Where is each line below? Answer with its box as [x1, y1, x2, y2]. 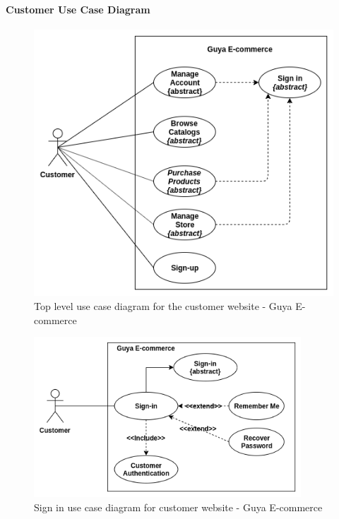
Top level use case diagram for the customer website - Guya [34, 298, 292, 313]
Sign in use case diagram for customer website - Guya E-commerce [34, 499, 323, 514]
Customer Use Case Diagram [6, 1, 150, 16]
